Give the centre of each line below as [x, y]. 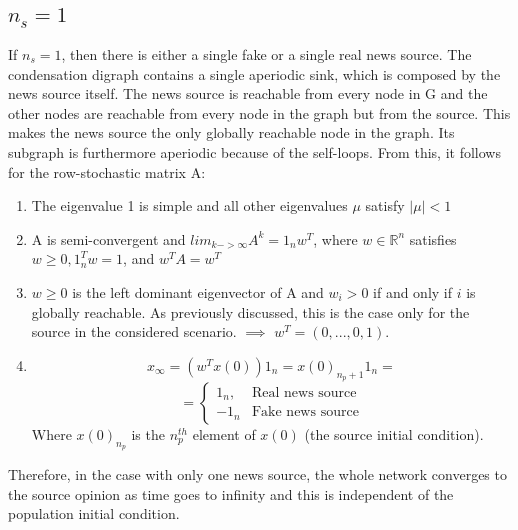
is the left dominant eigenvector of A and [198, 291]
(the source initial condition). [394, 433]
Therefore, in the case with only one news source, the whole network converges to [257, 474]
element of [224, 433]
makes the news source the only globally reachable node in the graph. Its [231, 132]
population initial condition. [94, 513]
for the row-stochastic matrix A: [107, 171]
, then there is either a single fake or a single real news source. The [266, 53]
